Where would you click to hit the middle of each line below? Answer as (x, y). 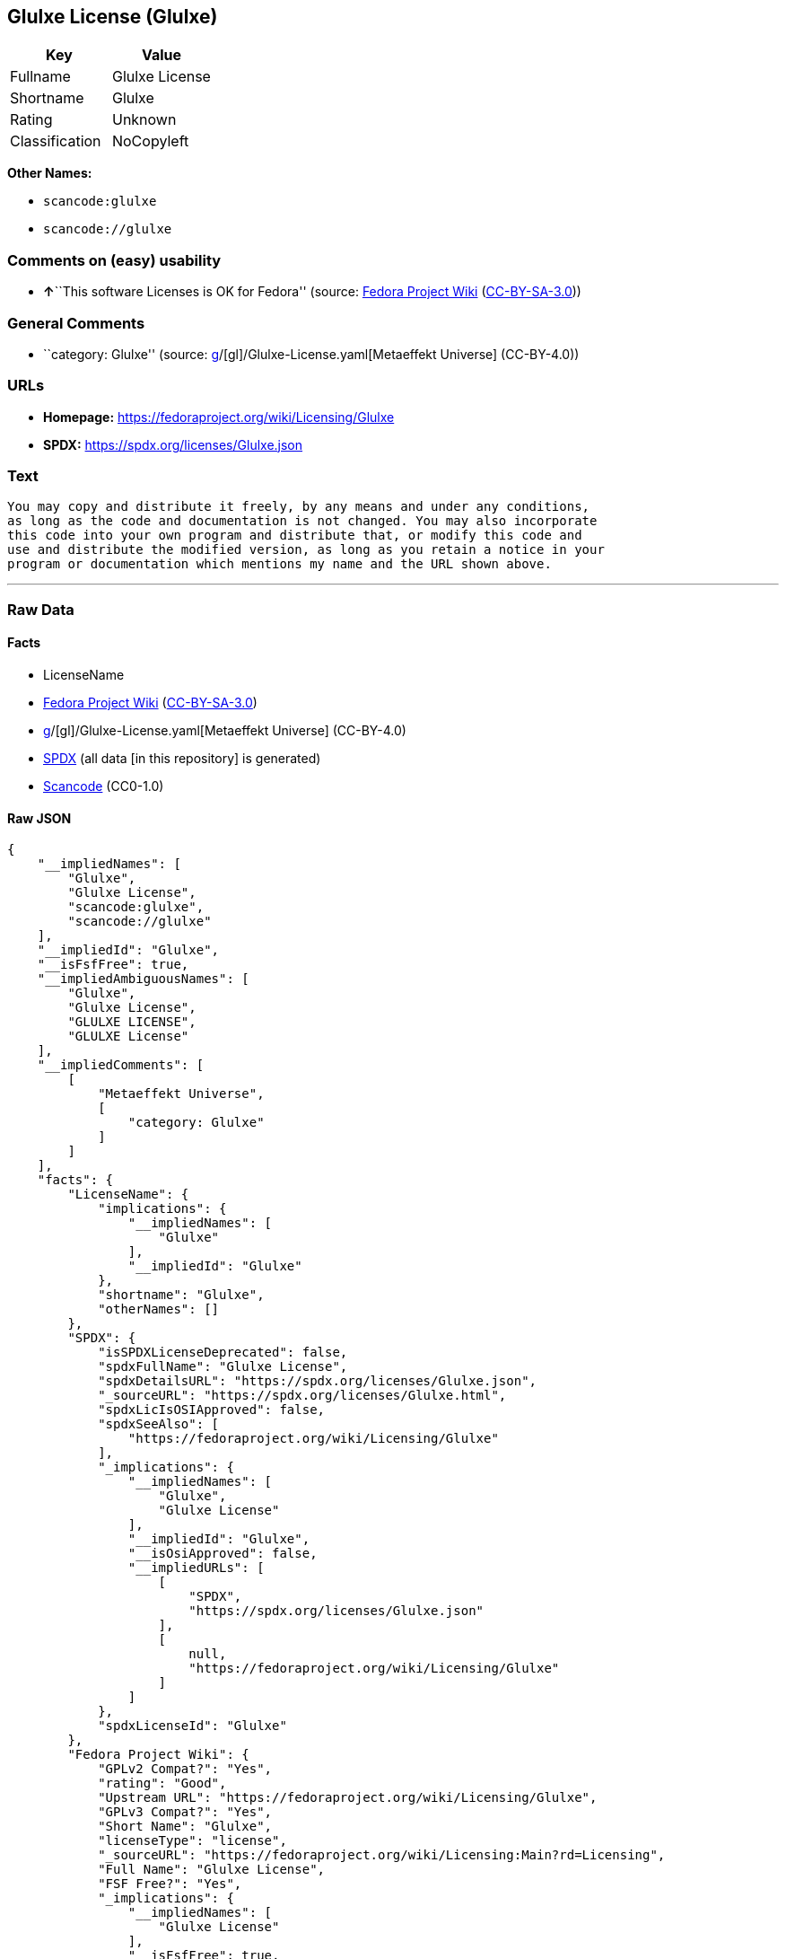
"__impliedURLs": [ (196, 1568)
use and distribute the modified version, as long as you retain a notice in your (306, 550)
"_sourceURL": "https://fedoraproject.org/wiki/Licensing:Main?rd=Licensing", (382, 1855)
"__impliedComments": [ (121, 1065)
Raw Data (41, 609)
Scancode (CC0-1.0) (104, 786)
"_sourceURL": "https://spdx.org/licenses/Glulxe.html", (302, 1396)
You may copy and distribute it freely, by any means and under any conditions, (299, 507)
